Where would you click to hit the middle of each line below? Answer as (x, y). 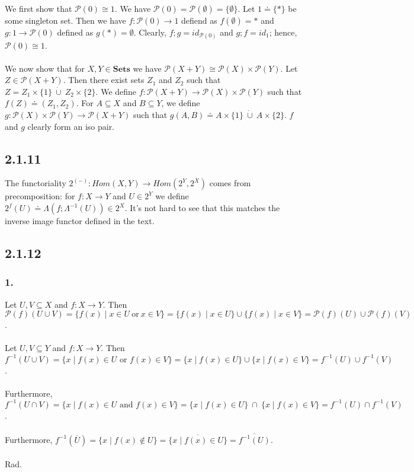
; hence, (283, 32)
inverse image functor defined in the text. (80, 221)
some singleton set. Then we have (65, 20)
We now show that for (45, 68)
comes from (230, 183)
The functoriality (36, 183)
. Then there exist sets (104, 80)
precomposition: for (40, 196)
